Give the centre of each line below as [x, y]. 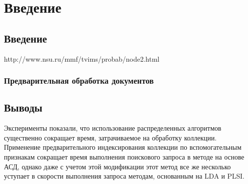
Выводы [23, 107]
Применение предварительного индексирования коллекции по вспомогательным [123, 147]
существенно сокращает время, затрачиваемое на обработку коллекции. [110, 137]
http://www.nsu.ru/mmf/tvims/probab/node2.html [82, 58]
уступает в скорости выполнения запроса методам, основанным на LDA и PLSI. [124, 176]
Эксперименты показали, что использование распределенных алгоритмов [113, 128]
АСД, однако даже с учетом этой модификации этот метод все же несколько [117, 166]
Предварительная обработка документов [79, 80]
